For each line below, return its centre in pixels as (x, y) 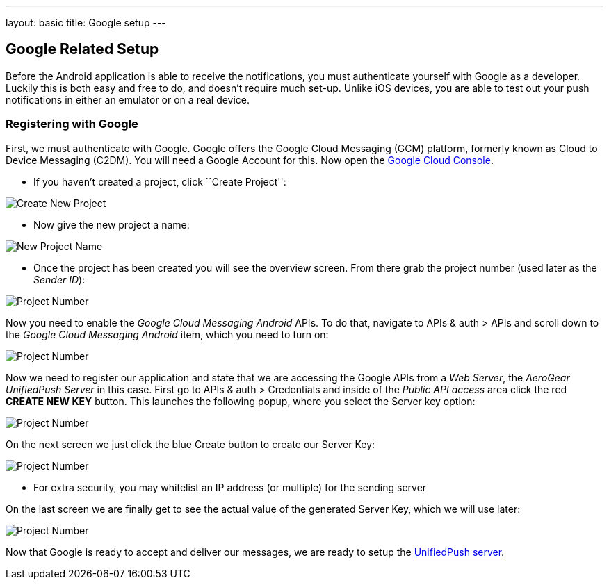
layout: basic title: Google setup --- (86, 23)
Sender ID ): (59, 279)
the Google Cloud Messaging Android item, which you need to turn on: (167, 334)
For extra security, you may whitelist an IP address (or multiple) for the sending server (230, 487)
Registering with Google (72, 124)
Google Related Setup (82, 49)
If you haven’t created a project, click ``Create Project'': (160, 181)
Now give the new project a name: (112, 224)
